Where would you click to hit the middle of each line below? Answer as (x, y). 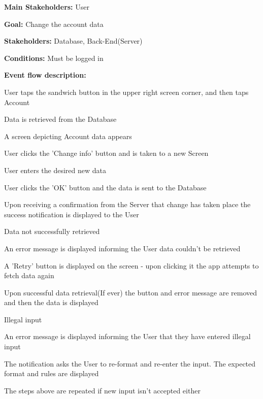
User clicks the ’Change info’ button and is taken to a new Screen (106, 153)
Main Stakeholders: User (47, 7)
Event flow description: (45, 75)
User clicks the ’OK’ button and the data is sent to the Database (105, 187)
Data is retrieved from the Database (60, 119)
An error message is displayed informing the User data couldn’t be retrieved (122, 248)
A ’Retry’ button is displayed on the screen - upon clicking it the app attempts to (131, 265)
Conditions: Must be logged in (54, 58)
